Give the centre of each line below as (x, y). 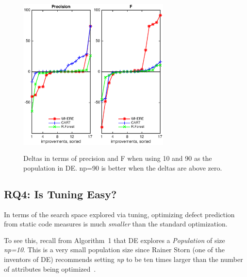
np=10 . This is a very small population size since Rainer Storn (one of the (114, 250)
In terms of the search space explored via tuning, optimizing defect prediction (119, 214)
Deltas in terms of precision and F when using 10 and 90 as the (118, 158)
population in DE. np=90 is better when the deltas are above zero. (123, 167)
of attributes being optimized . (50, 268)
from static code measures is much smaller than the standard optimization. (116, 224)
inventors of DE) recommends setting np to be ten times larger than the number (123, 259)
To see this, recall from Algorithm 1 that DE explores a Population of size (115, 240)
